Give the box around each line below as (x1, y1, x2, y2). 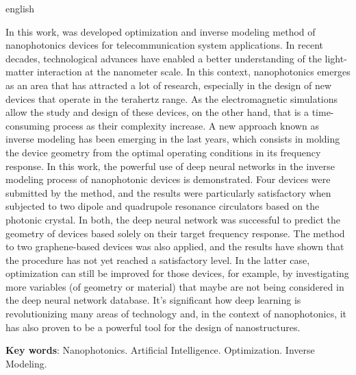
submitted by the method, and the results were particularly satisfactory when (5, 185, 331, 199)
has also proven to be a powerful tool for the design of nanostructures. (5, 319, 301, 334)
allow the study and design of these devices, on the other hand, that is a (5, 105, 309, 119)
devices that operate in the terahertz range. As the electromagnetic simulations (5, 91, 338, 106)
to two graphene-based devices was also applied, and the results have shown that (5, 239, 344, 254)
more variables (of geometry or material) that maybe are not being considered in (5, 279, 344, 293)
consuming (5, 118, 50, 132)
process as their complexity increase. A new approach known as (53, 118, 319, 132)
